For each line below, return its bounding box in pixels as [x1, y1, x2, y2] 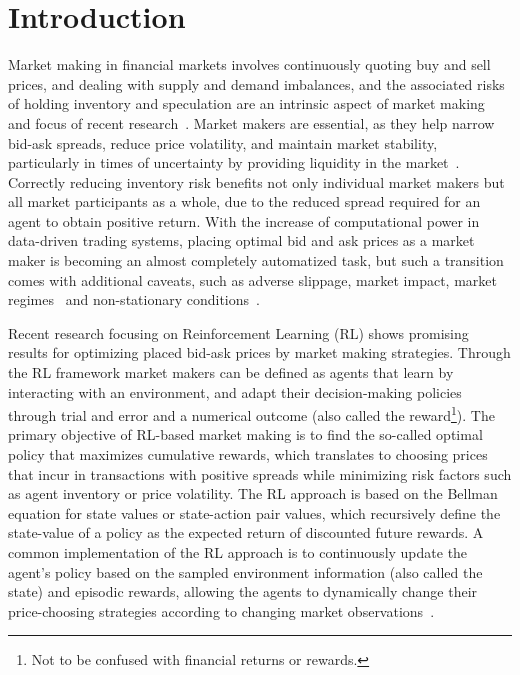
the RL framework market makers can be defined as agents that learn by [8, 362, 454, 383]
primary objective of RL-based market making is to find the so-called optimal [8, 424, 483, 445]
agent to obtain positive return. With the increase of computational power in [8, 210, 480, 231]
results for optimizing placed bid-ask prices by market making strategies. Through [8, 342, 511, 363]
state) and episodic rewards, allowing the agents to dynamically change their [8, 581, 478, 602]
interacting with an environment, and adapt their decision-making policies [8, 381, 462, 402]
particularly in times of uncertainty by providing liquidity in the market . [8, 152, 460, 173]
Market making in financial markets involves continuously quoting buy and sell [8, 54, 491, 75]
